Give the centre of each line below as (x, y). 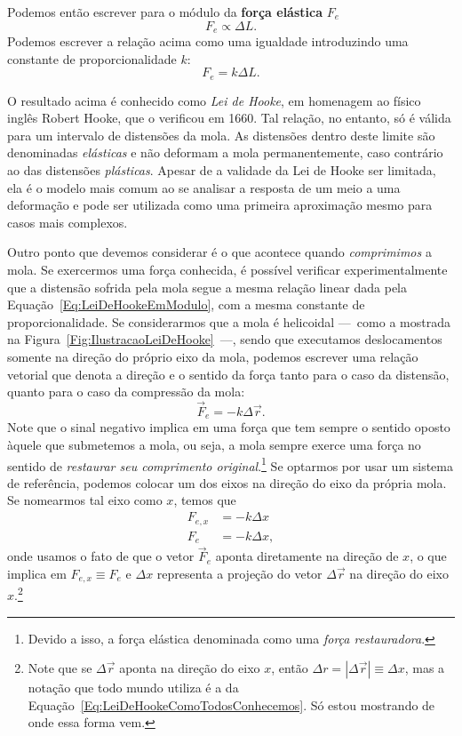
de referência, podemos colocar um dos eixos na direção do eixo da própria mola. (227, 482)
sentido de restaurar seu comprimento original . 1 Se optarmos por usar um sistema (230, 464)
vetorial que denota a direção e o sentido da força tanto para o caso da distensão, (228, 374)
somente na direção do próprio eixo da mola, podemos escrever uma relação (213, 356)
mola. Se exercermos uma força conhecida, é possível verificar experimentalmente (227, 270)
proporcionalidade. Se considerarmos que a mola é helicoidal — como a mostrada (229, 321)
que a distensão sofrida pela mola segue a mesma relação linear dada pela (207, 287)
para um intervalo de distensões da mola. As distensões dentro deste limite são (221, 135)
